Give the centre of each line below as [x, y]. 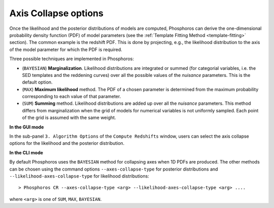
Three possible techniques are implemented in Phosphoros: [72, 59]
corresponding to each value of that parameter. [72, 97]
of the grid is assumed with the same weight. [69, 118]
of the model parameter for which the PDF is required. [66, 49]
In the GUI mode [27, 127]
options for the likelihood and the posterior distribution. [67, 143]
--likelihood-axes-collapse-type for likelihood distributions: [79, 176]
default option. [37, 82]
